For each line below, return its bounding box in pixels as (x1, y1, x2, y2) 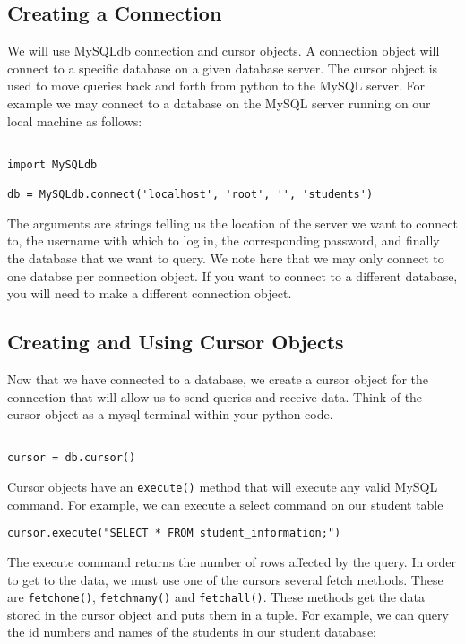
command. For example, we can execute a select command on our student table (7, 494, 443, 513)
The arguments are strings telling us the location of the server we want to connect (7, 213, 458, 232)
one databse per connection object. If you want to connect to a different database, (7, 266, 458, 285)
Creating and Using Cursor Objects (7, 328, 344, 356)
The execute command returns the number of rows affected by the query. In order (7, 552, 456, 571)
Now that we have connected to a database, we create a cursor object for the (7, 369, 429, 388)
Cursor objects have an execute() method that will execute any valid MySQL (7, 477, 438, 496)
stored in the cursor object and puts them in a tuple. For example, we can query (7, 605, 449, 623)
